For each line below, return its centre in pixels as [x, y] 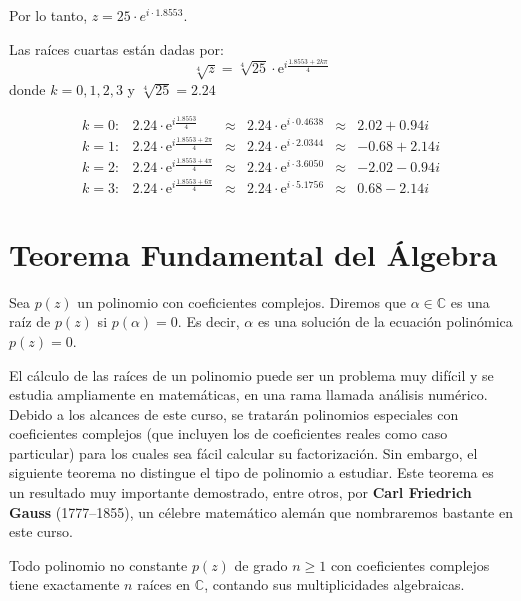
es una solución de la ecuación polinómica [385, 321]
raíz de [30, 321]
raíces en [164, 584]
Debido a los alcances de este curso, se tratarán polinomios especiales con [234, 413]
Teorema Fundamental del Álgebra [253, 253]
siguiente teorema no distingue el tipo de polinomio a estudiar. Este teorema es [251, 472]
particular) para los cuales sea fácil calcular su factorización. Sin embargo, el [243, 452]
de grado [261, 564]
